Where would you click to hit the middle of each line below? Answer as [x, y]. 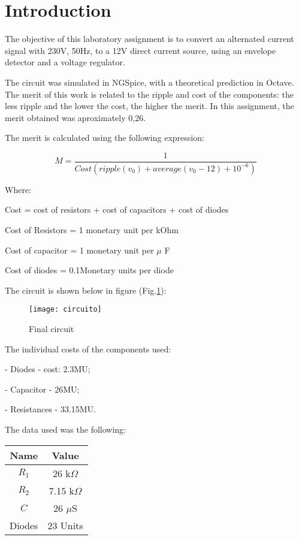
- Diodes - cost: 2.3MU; [48, 369]
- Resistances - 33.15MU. [51, 409]
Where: [18, 189]
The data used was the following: [65, 429]
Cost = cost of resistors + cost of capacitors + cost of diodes [117, 209]
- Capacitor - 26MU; [42, 389]
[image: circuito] [65, 310]
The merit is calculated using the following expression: [105, 138]
